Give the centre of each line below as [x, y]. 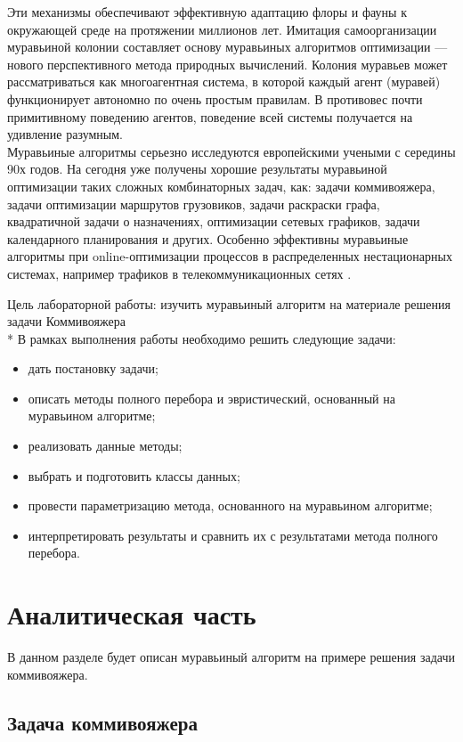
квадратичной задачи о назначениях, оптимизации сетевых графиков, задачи [214, 221]
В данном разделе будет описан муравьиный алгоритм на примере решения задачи [231, 657]
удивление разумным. [65, 134]
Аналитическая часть [132, 614]
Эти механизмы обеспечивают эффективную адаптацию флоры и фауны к [207, 12]
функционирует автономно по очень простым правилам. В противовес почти [215, 98]
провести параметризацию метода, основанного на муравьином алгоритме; [230, 506]
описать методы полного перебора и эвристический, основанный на [211, 398]
